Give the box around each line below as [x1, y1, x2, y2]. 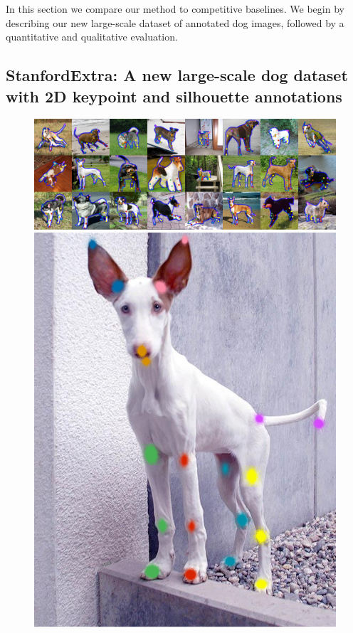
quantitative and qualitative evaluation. [6, 29, 178, 44]
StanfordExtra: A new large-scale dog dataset [6, 64, 348, 86]
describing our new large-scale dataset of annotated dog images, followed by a [6, 15, 344, 30]
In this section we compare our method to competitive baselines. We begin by [6, 1, 344, 16]
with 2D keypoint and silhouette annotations [6, 85, 342, 107]
